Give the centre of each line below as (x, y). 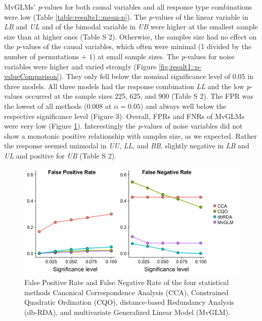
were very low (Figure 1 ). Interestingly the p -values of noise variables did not (123, 126)
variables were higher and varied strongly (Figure (80, 66)
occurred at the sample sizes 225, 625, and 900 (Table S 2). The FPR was (139, 96)
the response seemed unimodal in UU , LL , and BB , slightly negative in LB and (127, 146)
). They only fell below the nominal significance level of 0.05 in (156, 76)
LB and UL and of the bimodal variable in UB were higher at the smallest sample (131, 27)
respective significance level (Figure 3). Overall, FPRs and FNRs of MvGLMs (124, 116)
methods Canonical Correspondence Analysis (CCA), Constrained (126, 292)
